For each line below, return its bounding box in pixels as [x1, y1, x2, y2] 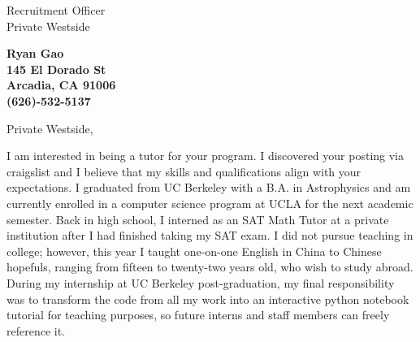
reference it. [6, 322, 66, 339]
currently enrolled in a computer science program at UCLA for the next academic [6, 194, 414, 211]
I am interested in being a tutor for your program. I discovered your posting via [6, 147, 405, 164]
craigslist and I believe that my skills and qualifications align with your [6, 162, 362, 180]
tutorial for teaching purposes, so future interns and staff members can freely [6, 306, 390, 323]
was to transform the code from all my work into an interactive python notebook [6, 290, 409, 307]
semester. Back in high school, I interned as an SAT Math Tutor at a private [6, 210, 389, 227]
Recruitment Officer [6, 2, 106, 18]
